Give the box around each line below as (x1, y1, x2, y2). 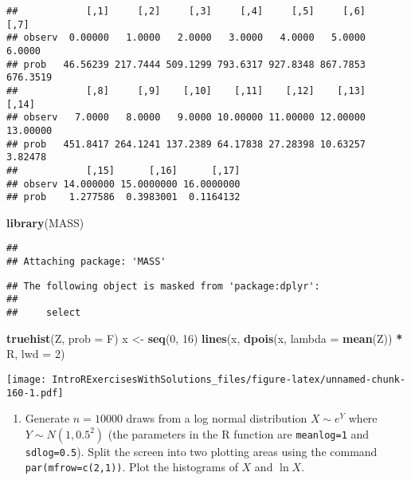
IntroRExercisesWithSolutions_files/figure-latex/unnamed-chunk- (52, 373, 406, 385)
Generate (25, 410, 70, 427)
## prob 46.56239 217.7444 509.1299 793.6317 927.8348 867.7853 (6, 58, 366, 70)
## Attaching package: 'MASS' (6, 256, 166, 268)
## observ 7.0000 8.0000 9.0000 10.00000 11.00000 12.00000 (6, 112, 366, 124)
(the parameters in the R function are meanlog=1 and (108, 425, 370, 442)
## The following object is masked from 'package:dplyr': (6, 280, 320, 292)
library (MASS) (6, 214, 84, 230)
